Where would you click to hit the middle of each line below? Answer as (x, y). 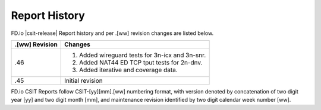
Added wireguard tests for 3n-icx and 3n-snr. (143, 55)
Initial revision (84, 80)
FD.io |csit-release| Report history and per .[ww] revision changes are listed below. (112, 33)
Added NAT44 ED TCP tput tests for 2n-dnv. (141, 62)
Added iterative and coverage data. (128, 70)
